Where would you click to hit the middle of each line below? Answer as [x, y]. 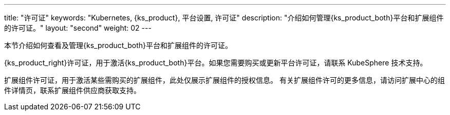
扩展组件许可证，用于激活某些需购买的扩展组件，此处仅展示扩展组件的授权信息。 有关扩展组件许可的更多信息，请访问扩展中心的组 [224, 80]
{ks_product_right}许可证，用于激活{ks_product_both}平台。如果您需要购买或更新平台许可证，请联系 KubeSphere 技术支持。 [216, 63]
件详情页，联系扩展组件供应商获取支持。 [72, 90]
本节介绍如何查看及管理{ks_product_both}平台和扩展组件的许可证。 [118, 45]
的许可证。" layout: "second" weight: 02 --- [78, 28]
